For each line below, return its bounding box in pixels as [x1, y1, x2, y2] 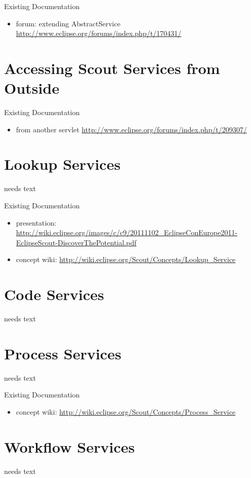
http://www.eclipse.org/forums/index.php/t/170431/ [16, 28, 182, 39]
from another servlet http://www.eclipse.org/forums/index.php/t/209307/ [16, 124, 247, 134]
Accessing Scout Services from [4, 57, 220, 78]
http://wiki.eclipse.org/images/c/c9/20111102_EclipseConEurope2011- [16, 227, 238, 238]
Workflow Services [4, 436, 135, 457]
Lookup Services [4, 154, 121, 174]
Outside [4, 78, 59, 98]
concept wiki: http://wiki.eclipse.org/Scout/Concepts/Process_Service [16, 407, 236, 417]
